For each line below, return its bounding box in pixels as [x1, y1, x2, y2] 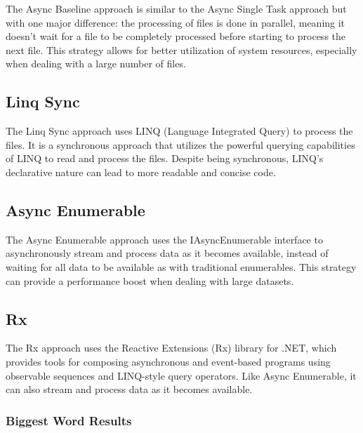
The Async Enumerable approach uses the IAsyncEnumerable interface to [6, 232, 323, 246]
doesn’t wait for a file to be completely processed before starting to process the [6, 29, 346, 44]
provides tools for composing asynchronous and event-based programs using [6, 354, 331, 368]
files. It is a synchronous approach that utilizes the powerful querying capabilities [6, 137, 355, 152]
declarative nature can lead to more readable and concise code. [6, 164, 276, 179]
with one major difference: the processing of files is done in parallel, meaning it [6, 15, 345, 29]
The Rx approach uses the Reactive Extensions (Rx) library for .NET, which [6, 340, 337, 355]
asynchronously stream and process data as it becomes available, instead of [6, 246, 329, 260]
